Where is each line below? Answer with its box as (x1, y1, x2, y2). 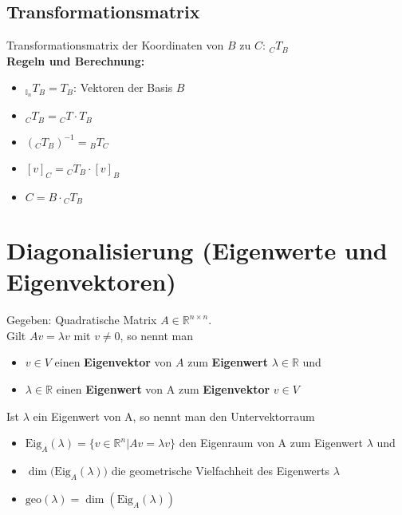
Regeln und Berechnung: (6, 52, 145, 69)
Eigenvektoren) (6, 265, 176, 298)
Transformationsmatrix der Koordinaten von (6, 37, 224, 53)
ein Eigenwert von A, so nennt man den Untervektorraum (33, 407, 315, 424)
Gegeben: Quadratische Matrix (6, 311, 157, 328)
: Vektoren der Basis (73, 79, 173, 96)
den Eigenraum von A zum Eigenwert (179, 434, 363, 451)
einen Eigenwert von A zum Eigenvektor (56, 381, 270, 398)
